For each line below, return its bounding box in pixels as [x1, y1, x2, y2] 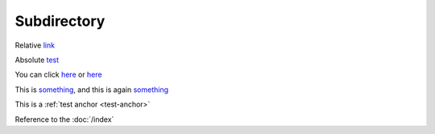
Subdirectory [14, 12, 106, 30]
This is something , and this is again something [14, 85, 169, 94]
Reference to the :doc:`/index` [14, 114, 114, 124]
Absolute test [14, 55, 60, 65]
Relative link [14, 40, 56, 50]
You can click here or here [14, 69, 102, 80]
